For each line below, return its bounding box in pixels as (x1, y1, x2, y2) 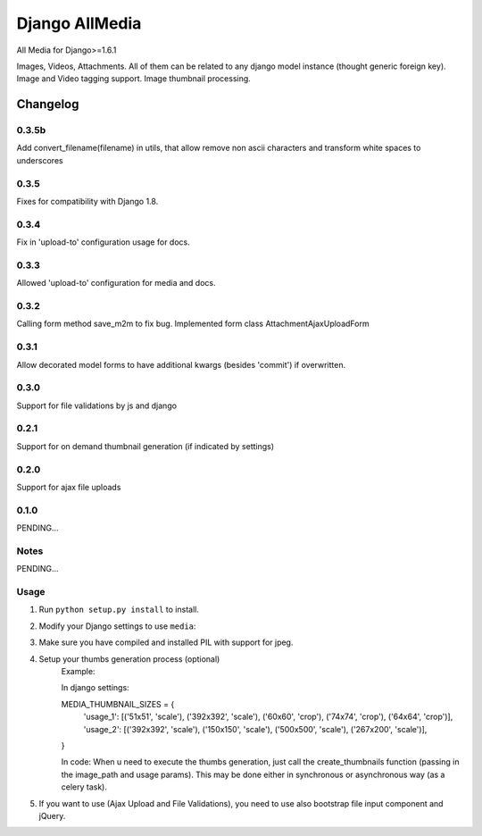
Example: (61, 665, 96, 676)
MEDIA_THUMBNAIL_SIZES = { (61, 698, 175, 709)
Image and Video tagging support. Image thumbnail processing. (16, 73, 252, 84)
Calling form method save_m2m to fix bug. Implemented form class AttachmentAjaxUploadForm (16, 318, 370, 330)
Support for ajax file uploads (16, 482, 121, 492)
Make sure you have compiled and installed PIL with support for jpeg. (38, 637, 294, 648)
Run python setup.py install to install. (38, 604, 200, 615)
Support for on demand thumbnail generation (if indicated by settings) (16, 440, 275, 451)
